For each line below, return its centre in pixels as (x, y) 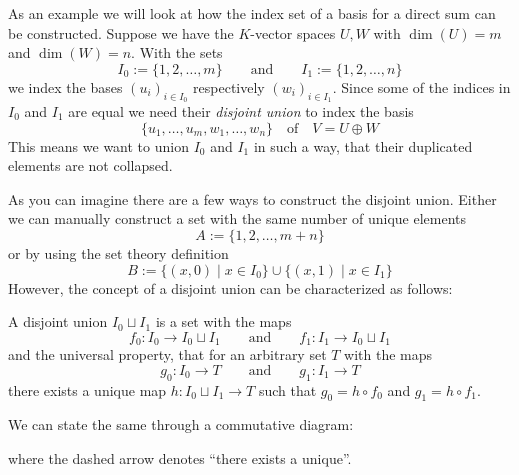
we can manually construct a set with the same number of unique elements (237, 218)
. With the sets (177, 52)
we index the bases (65, 86)
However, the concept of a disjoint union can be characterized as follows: (230, 287)
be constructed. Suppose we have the (121, 32)
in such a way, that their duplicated (363, 145)
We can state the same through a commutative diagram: (181, 424)
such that (287, 389)
